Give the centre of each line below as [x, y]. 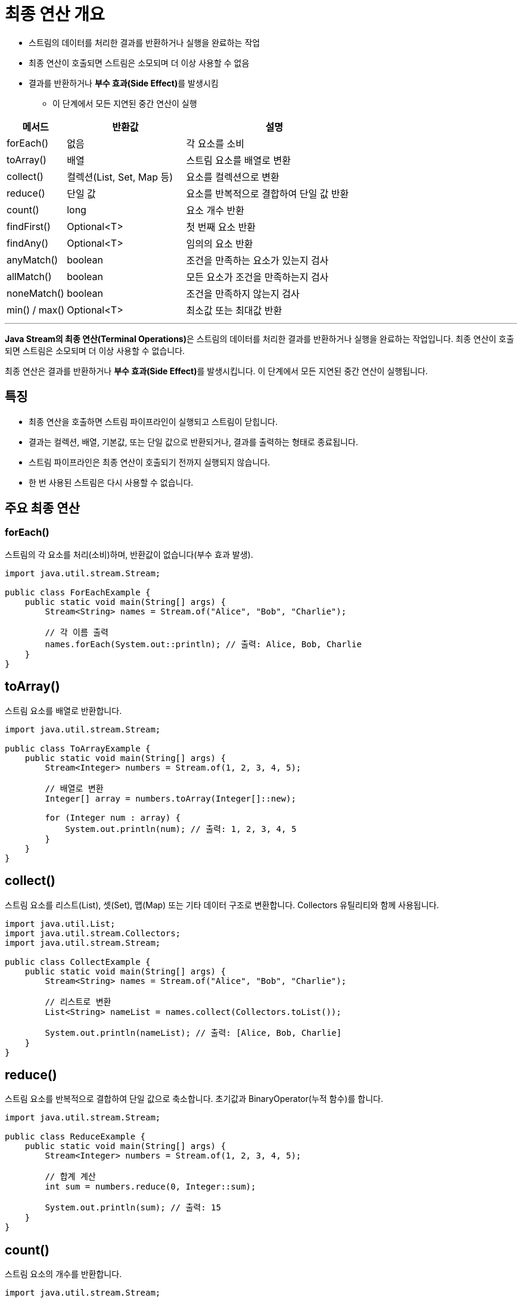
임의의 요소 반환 [220, 243]
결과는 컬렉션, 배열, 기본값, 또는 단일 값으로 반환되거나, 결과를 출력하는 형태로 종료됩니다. [193, 442]
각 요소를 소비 [215, 143]
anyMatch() [32, 260]
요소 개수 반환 [215, 210]
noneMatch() [35, 293]
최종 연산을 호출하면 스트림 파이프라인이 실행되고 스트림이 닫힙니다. [153, 421]
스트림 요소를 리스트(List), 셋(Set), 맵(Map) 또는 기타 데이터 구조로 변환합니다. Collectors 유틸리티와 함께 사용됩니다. [222, 905]
